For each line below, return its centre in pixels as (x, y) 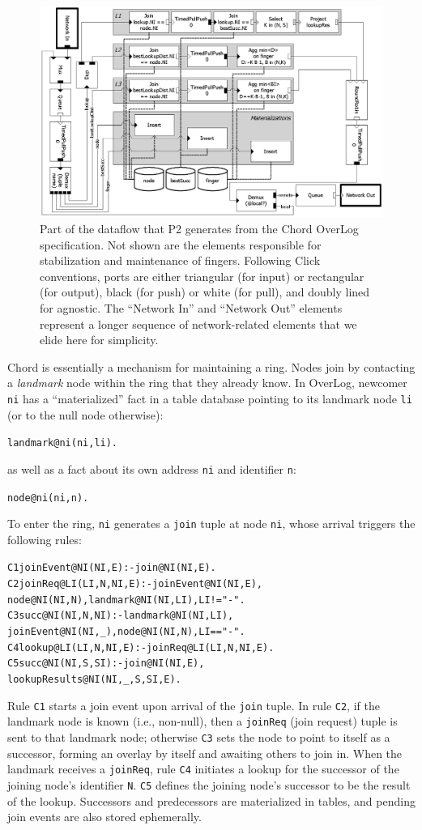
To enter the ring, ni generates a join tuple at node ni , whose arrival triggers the (211, 524)
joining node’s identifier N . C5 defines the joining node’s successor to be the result (209, 784)
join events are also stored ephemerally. (104, 817)
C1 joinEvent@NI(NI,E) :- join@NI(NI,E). (112, 568)
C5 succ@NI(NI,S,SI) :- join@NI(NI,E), (106, 664)
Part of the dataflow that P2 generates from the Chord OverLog (199, 229)
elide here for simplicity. (99, 340)
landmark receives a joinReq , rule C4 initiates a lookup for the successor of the (203, 769)
